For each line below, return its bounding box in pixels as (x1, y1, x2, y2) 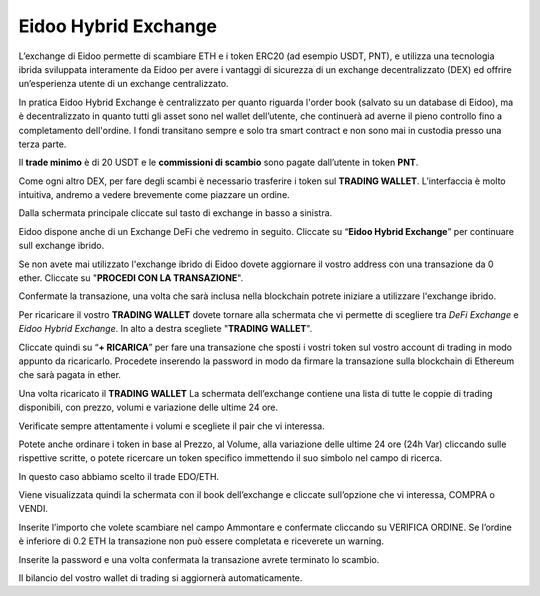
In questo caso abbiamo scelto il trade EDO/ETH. (18, 470, 220, 482)
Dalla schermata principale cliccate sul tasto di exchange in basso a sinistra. (18, 207, 333, 219)
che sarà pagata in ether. (18, 369, 122, 381)
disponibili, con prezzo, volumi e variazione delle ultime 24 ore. (18, 401, 279, 414)
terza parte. (18, 138, 67, 150)
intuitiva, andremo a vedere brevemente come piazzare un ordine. (18, 189, 290, 201)
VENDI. (18, 503, 49, 515)
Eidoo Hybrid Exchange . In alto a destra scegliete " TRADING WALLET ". (18, 323, 313, 335)
